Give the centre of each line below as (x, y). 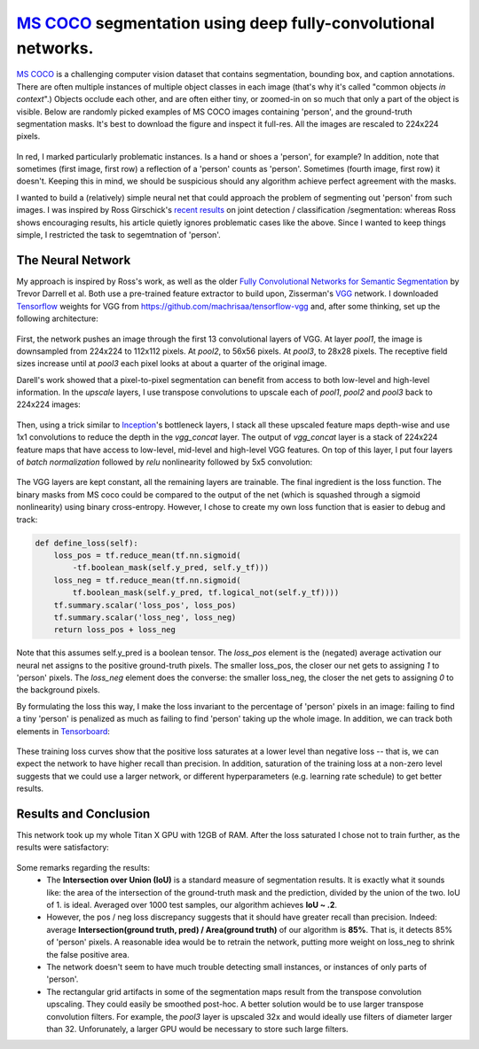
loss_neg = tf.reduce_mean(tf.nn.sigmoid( (147, 580)
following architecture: (57, 318)
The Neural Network (74, 260)
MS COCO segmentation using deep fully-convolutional (225, 23)
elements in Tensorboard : (63, 731)
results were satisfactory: (63, 848)
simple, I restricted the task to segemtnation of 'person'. (118, 235)
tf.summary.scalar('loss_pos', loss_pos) (145, 605)
